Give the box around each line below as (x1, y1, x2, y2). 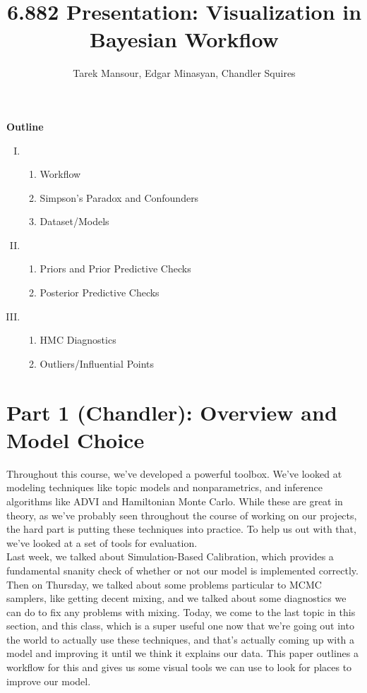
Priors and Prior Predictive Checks (40, 261, 191, 276)
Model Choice (6, 425, 145, 454)
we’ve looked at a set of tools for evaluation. (6, 535, 198, 550)
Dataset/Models (40, 214, 109, 229)
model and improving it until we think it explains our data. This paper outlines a (6, 646, 359, 661)
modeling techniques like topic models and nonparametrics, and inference (6, 480, 323, 495)
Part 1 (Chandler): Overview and (6, 397, 337, 426)
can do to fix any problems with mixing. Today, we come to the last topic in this (6, 604, 356, 619)
